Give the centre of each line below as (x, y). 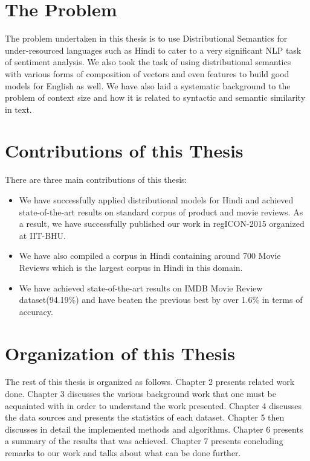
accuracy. (36, 311)
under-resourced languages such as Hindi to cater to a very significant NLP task (153, 50)
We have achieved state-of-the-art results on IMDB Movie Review (141, 288)
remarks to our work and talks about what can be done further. (123, 453)
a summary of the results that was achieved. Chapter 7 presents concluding (144, 441)
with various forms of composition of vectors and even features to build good (147, 73)
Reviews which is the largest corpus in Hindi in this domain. (131, 267)
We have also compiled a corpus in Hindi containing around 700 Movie (150, 256)
